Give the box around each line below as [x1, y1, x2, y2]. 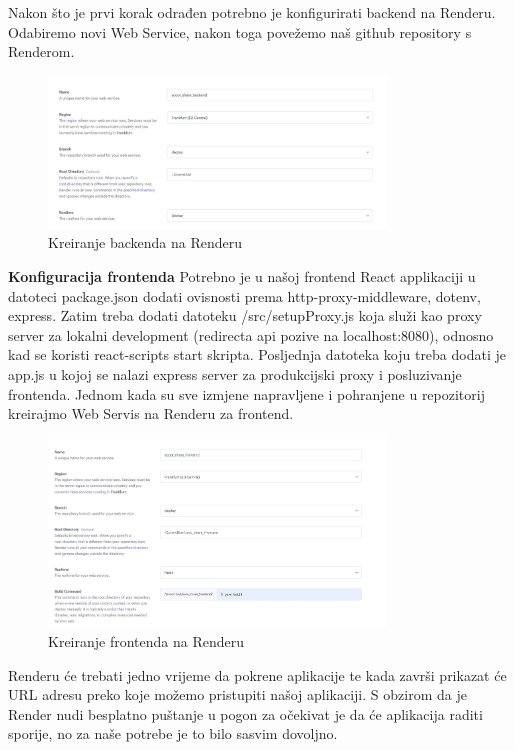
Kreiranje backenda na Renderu [48, 232, 242, 253]
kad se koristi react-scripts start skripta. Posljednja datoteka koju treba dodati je [8, 344, 506, 365]
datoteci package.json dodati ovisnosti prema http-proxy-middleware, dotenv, [8, 285, 481, 306]
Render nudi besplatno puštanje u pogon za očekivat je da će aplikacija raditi [8, 703, 483, 724]
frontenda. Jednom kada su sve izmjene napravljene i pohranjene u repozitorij [8, 383, 485, 404]
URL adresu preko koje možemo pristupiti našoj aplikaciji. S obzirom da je [8, 684, 467, 705]
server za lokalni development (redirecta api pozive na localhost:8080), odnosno [8, 324, 494, 345]
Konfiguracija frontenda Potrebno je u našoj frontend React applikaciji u [8, 266, 476, 286]
